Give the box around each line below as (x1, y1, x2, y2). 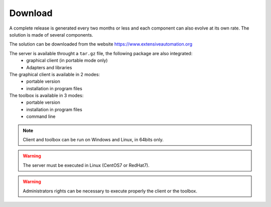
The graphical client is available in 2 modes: (9, 71, 100, 77)
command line (26, 113, 56, 120)
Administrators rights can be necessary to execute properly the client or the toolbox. (23, 188, 198, 194)
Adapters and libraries (26, 64, 72, 70)
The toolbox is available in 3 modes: (9, 93, 84, 99)
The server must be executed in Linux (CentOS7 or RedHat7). (23, 162, 150, 168)
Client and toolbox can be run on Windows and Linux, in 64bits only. (23, 137, 164, 143)
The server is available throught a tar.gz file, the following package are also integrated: (9, 50, 193, 56)
